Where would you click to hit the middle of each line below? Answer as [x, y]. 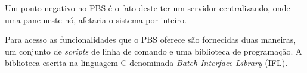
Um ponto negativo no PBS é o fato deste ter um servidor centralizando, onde [148, 8]
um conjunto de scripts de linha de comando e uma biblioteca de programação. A [153, 51]
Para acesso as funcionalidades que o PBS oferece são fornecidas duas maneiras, [151, 39]
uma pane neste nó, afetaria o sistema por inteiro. [96, 19]
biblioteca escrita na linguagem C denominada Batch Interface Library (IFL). [146, 63]
